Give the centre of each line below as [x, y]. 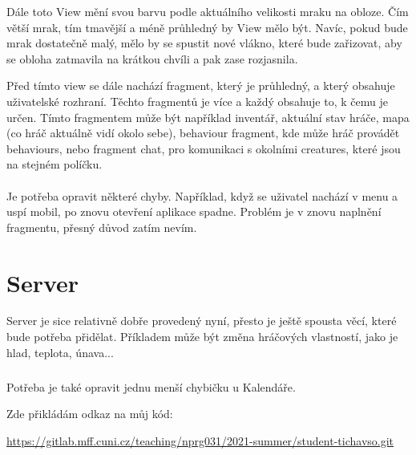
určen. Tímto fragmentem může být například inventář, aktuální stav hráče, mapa [208, 117]
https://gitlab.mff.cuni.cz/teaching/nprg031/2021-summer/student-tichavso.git [200, 440]
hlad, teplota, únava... [60, 352]
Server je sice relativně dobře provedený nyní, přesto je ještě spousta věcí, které [202, 321]
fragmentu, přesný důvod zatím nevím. [102, 227]
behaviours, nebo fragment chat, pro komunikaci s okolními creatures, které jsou [204, 148]
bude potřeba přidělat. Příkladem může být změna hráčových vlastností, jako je [202, 337]
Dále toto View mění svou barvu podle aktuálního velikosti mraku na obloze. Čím [208, 11]
